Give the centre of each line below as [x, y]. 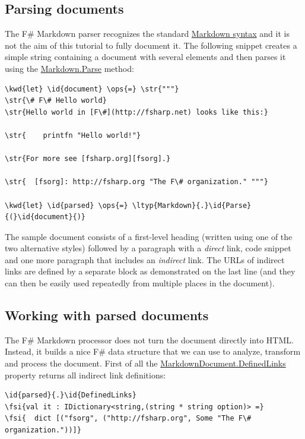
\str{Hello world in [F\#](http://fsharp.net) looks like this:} [136, 112]
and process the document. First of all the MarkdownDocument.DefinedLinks [145, 363]
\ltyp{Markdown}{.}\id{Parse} [192, 205]
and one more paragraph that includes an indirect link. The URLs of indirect [145, 259]
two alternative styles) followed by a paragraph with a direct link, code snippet [148, 248]
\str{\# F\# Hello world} [56, 101]
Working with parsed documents [107, 315]
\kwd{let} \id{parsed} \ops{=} [66, 205]
